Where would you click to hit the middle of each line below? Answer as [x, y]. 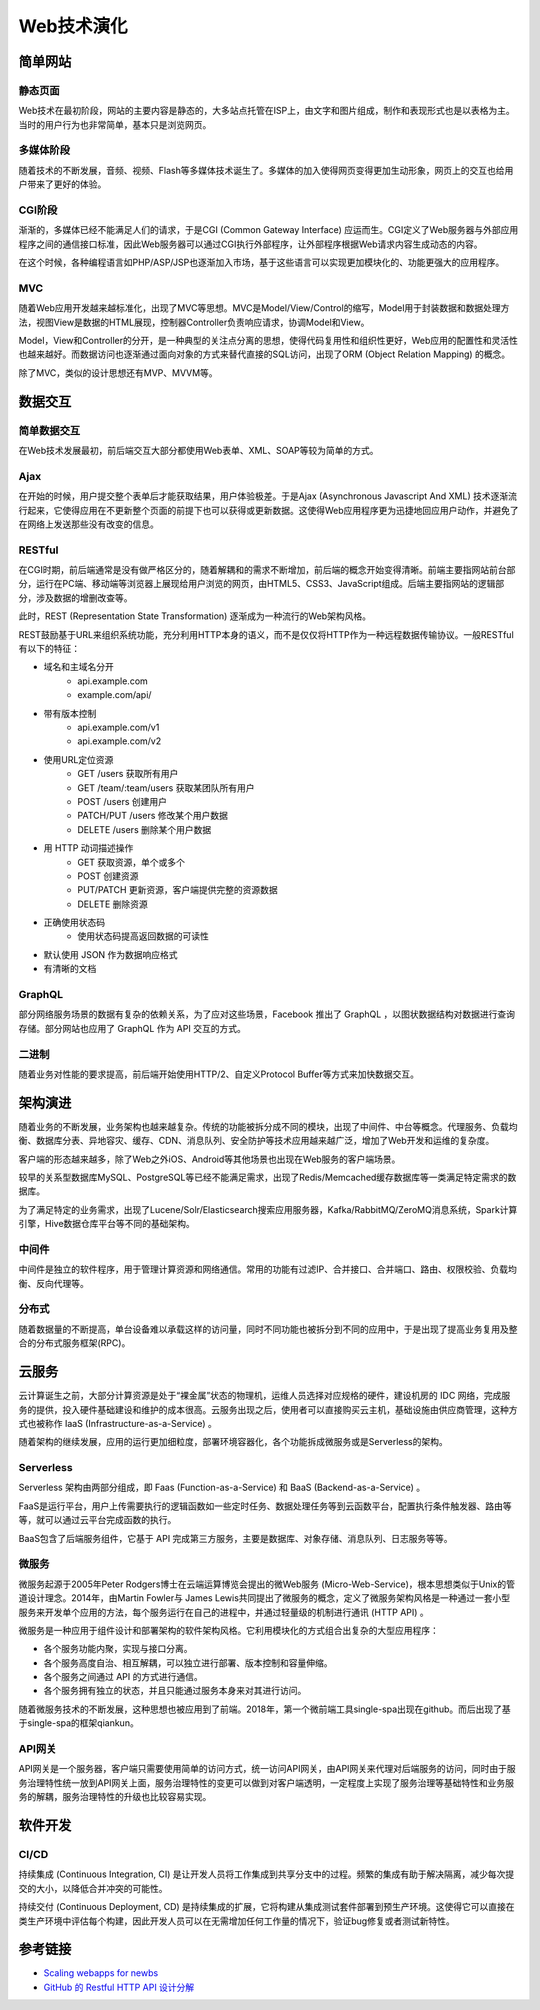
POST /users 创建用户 [122, 801]
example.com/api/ [114, 695]
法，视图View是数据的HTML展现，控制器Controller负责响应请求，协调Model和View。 [194, 322]
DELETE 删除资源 [113, 904]
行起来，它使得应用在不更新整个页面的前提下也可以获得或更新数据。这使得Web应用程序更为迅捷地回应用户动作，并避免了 [268, 510]
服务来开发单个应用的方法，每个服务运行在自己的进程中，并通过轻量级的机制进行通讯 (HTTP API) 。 [223, 1612]
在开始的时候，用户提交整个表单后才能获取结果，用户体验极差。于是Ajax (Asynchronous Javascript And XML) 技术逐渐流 [267, 496]
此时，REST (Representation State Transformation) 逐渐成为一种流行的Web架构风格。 [195, 616]
